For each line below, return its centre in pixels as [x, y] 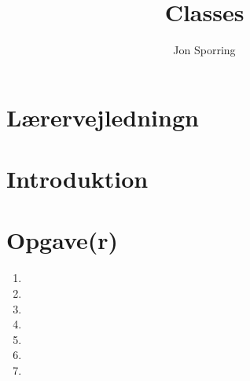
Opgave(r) [63, 240]
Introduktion [77, 179]
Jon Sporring [204, 50]
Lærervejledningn [103, 117]
